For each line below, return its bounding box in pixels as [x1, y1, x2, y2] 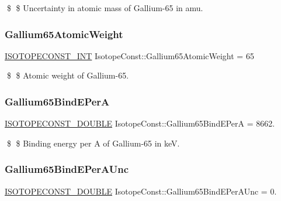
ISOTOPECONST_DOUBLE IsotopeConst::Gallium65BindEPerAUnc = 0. [5, 185, 277, 197]
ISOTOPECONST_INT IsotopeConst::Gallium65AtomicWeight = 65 [5, 49, 254, 62]
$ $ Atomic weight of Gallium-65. [6, 69, 129, 81]
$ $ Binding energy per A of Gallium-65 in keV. [6, 137, 180, 149]
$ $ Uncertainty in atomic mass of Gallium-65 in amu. [6, 2, 203, 13]
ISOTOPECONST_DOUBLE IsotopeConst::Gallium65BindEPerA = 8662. [5, 117, 275, 130]
